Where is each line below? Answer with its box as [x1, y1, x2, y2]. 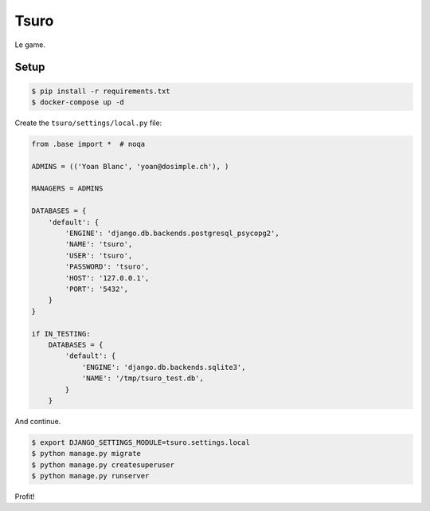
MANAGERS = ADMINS [31, 184, 104, 193]
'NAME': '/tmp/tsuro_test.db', [81, 374, 205, 383]
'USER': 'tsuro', [64, 251, 133, 260]
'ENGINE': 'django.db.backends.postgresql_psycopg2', [64, 229, 279, 238]
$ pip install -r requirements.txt [31, 86, 170, 96]
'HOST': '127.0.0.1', [64, 273, 150, 282]
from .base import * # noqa [31, 140, 146, 148]
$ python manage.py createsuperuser [31, 460, 175, 470]
